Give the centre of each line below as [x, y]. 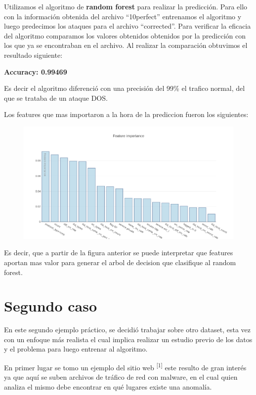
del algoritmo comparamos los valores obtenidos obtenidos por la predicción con [125, 35]
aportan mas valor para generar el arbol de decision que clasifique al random [120, 262]
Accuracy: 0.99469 [36, 71]
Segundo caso [51, 306]
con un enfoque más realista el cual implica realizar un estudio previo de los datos [128, 339]
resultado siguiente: [33, 55]
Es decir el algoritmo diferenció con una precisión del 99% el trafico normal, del [125, 88]
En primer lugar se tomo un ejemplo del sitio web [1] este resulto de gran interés [125, 367]
